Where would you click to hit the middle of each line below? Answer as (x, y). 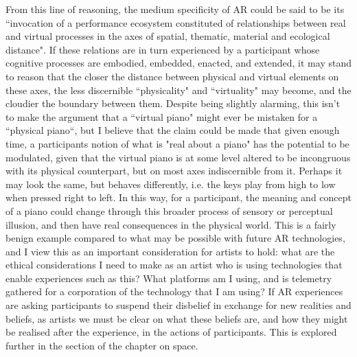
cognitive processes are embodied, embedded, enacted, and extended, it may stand (178, 63)
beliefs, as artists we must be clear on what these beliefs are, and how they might (177, 318)
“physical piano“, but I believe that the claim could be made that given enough (173, 130)
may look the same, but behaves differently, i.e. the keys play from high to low (171, 184)
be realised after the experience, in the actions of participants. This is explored (171, 332)
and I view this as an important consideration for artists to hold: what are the (170, 251)
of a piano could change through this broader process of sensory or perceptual (169, 210)
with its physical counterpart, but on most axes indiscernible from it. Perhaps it (174, 171)
